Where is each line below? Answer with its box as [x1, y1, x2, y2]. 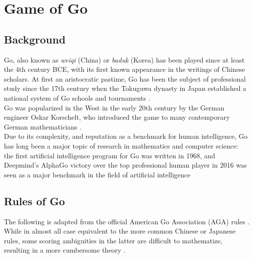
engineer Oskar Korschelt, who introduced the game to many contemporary [4, 112, 230, 122]
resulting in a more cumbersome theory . [4, 245, 126, 255]
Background [4, 31, 66, 46]
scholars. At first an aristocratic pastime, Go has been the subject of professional [4, 73, 246, 84]
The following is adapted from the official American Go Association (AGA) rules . [4, 216, 250, 226]
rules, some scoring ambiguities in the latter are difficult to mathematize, [4, 235, 223, 245]
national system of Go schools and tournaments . [4, 92, 150, 103]
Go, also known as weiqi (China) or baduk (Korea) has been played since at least [4, 54, 245, 64]
